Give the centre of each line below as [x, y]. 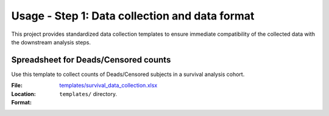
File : [17, 86]
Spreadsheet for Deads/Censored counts [91, 60]
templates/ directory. [88, 94]
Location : [23, 94]
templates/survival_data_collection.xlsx [108, 86]
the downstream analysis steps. [51, 42]
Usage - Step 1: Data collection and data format [133, 16]
